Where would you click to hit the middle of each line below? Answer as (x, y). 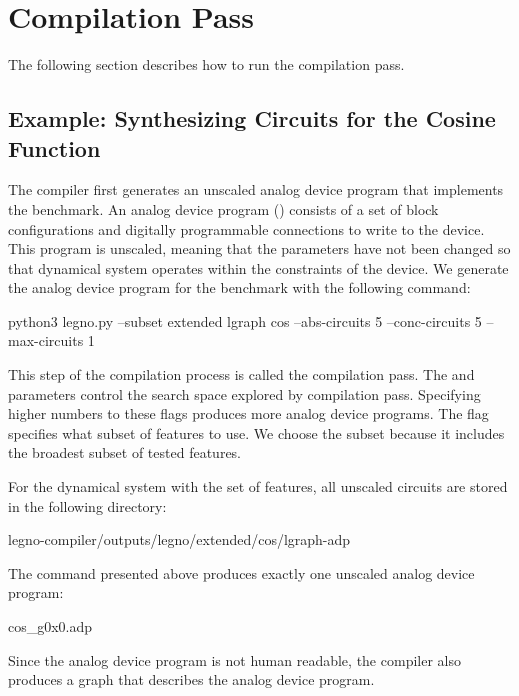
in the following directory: (87, 505)
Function (54, 147)
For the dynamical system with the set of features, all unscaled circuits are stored (258, 486)
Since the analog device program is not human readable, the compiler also (234, 659)
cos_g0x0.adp (50, 626)
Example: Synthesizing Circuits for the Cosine (252, 118)
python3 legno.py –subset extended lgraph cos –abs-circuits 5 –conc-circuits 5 (245, 320)
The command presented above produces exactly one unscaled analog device (241, 572)
